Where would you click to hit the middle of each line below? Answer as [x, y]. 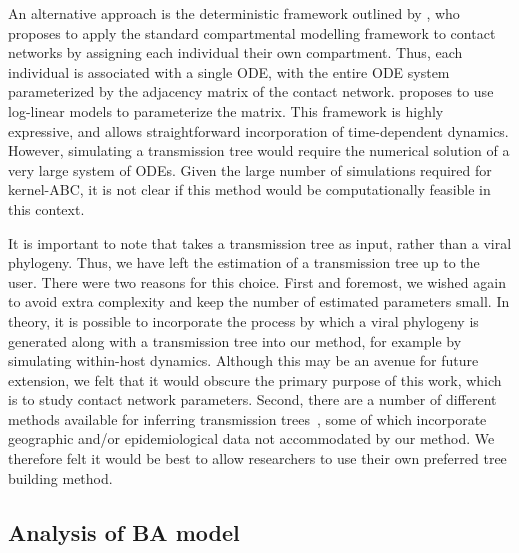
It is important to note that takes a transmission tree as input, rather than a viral [260, 242]
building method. [60, 477]
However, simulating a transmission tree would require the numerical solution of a [259, 150]
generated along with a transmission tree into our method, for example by [235, 340]
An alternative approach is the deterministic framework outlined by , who [234, 13]
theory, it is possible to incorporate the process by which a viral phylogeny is [243, 320]
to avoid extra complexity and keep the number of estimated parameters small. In [259, 301]
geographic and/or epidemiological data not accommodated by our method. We [251, 438]
